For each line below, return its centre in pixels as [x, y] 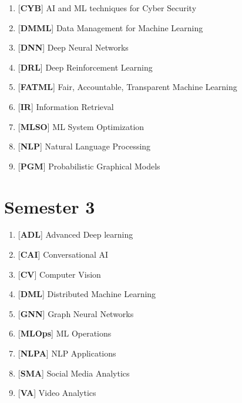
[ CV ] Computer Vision [59, 274]
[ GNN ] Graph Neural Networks [76, 313]
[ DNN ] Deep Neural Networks [73, 47]
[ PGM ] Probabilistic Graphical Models [89, 166]
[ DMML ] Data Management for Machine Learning [110, 27]
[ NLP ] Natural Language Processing [84, 146]
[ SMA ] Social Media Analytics [74, 373]
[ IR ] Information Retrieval [66, 106]
